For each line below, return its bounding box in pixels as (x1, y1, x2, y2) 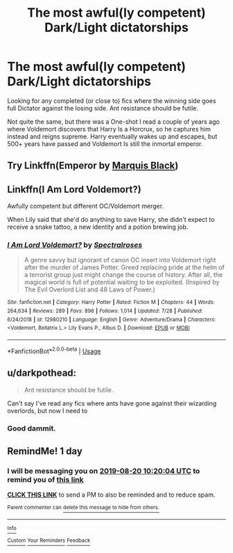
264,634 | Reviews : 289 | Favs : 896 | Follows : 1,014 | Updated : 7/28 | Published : (7, 307, 203, 314)
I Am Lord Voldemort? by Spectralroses (7, 240, 143, 250)
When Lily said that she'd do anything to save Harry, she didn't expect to (7, 216, 215, 224)
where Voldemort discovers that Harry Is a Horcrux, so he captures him (7, 125, 212, 133)
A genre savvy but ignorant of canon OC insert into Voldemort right (24, 256, 216, 264)
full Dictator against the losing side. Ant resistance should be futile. (7, 104, 199, 112)
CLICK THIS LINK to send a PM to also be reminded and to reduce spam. (7, 490, 216, 499)
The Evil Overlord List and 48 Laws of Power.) (24, 285, 155, 294)
